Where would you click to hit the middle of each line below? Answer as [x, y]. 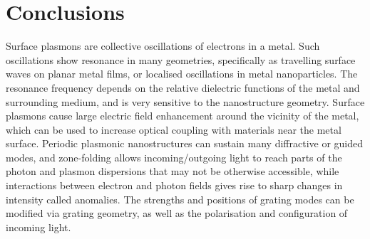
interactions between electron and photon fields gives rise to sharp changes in [174, 185]
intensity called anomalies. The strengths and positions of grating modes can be [180, 199]
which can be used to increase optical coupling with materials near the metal [174, 129]
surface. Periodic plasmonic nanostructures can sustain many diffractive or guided [185, 143]
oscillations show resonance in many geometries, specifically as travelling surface [181, 59]
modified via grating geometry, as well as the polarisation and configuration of [177, 213]
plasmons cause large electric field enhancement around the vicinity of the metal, [183, 116]
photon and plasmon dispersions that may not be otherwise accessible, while [173, 171]
